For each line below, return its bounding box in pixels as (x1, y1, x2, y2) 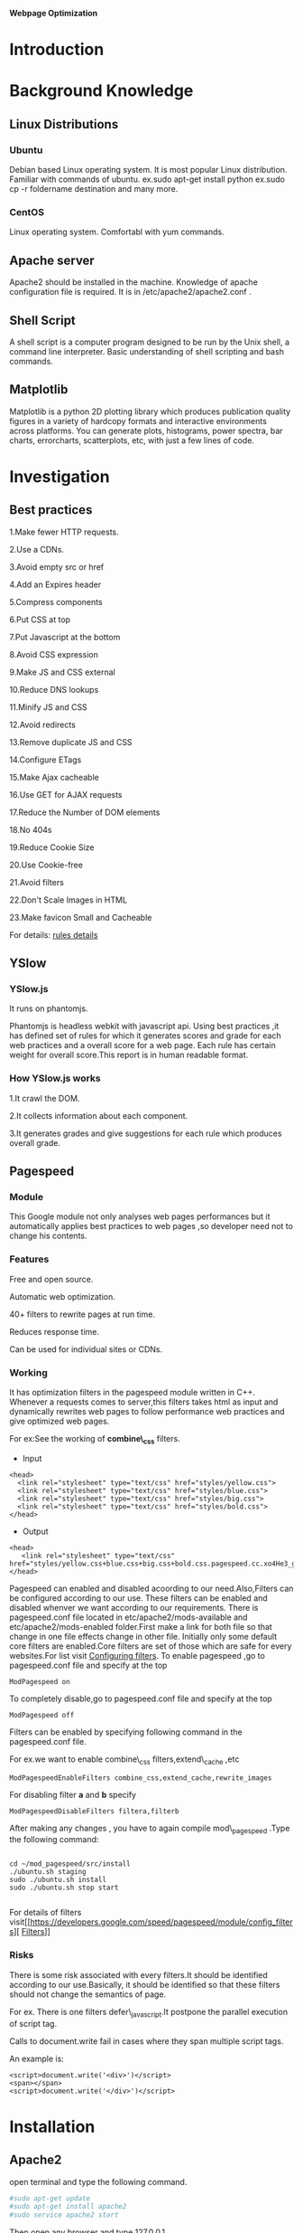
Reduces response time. (9, 1326, 100, 1337)
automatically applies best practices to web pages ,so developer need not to (9, 1221, 293, 1232)
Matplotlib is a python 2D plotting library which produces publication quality (9, 406, 291, 417)
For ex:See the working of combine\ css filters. (9, 1433, 180, 1446)
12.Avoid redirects (9, 719, 77, 730)
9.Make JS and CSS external (9, 667, 115, 677)
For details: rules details (9, 929, 98, 940)
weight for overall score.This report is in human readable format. (9, 1049, 249, 1061)
